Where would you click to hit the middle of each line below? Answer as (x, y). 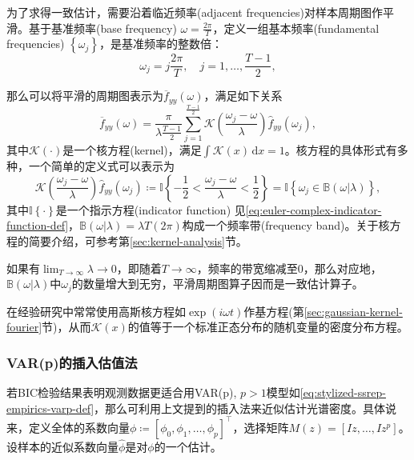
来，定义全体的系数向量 (68, 427)
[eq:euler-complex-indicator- (314, 209)
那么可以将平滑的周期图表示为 (85, 96)
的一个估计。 (188, 447)
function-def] (38, 225)
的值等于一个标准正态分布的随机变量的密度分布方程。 (268, 327)
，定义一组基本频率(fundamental (296, 28)
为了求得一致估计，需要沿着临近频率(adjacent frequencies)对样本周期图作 (195, 12)
